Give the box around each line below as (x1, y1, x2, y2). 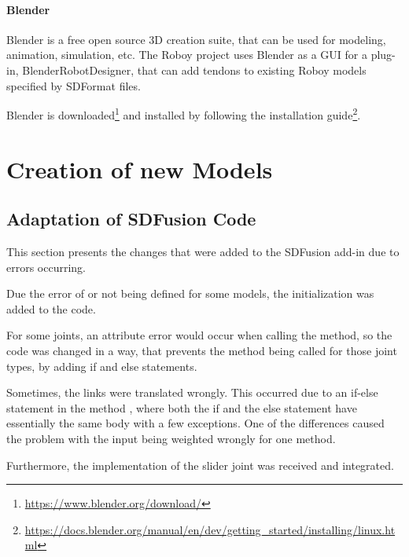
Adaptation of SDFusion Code (6, 207, 256, 231)
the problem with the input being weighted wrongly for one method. (6, 430, 336, 446)
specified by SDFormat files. (6, 77, 141, 93)
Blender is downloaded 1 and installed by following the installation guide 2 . (6, 104, 361, 123)
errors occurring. (6, 258, 87, 275)
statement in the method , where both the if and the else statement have (6, 399, 357, 416)
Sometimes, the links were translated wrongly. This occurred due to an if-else (6, 384, 378, 401)
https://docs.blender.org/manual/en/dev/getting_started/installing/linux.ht (24, 521, 396, 537)
